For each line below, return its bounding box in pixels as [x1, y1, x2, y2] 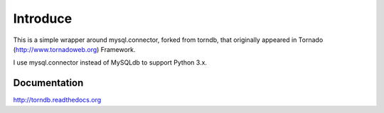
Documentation [13, 77, 84, 89]
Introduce [13, 11, 73, 26]
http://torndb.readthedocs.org [13, 96, 102, 104]
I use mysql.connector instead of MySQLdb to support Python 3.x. [13, 58, 208, 67]
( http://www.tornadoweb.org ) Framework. [13, 45, 136, 53]
